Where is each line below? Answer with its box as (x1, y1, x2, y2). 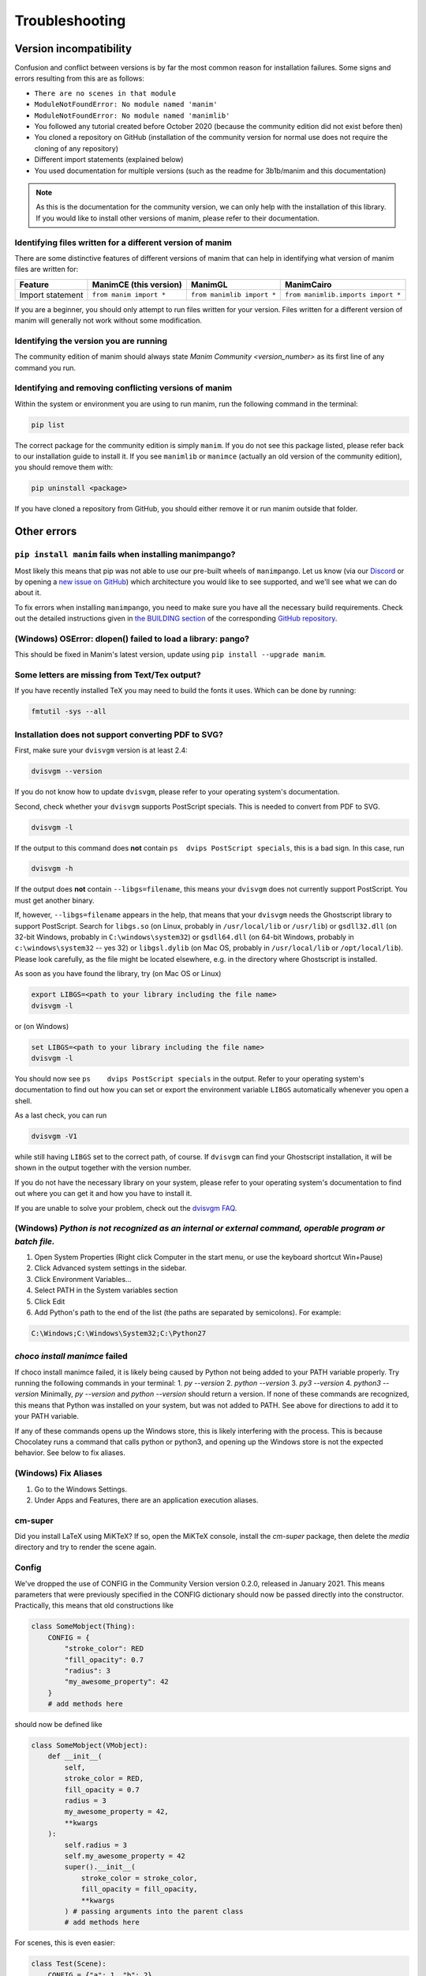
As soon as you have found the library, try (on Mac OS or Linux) (14, 969, 222, 979)
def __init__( (47, 1752, 103, 1761)
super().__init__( (64, 1862, 136, 1872)
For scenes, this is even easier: (14, 1938, 116, 1948)
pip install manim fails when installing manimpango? (14, 549, 236, 560)
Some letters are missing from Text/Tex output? (14, 669, 201, 681)
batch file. (14, 1235, 55, 1246)
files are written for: (14, 265, 79, 274)
